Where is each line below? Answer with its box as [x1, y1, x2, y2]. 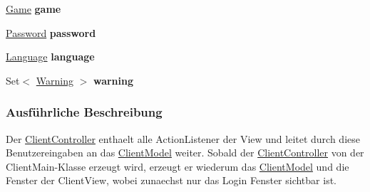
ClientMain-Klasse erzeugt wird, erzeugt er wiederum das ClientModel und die [6, 159, 349, 174]
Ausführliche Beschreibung [6, 103, 163, 121]
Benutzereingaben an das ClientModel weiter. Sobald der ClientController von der [6, 145, 364, 160]
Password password [6, 25, 96, 40]
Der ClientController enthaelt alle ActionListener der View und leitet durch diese [6, 131, 360, 146]
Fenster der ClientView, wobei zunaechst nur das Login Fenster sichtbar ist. [6, 173, 337, 188]
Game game [6, 1, 61, 16]
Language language [6, 49, 95, 64]
